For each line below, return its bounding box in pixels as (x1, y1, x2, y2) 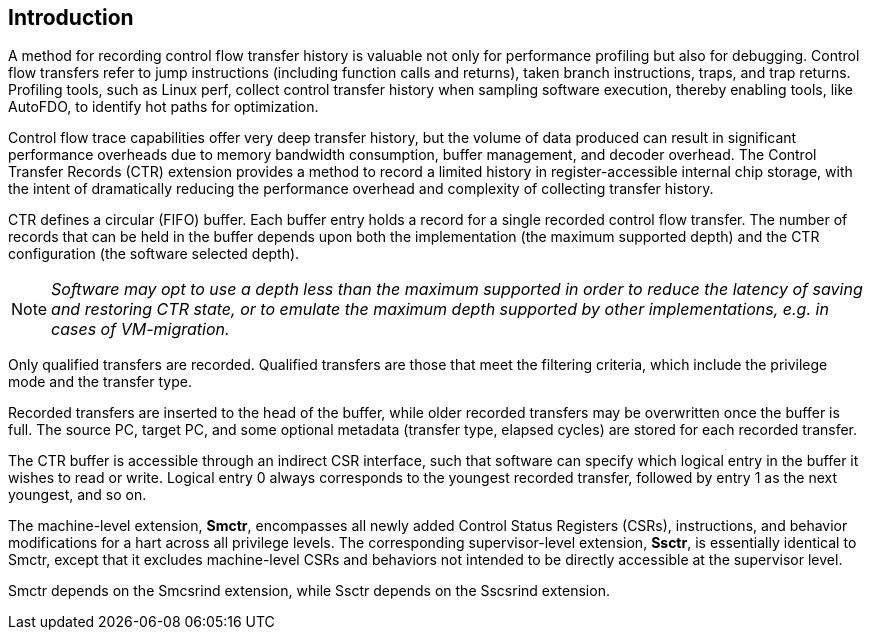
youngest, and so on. (8, 486, 147, 504)
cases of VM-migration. (51, 319, 230, 340)
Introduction (8, 5, 134, 30)
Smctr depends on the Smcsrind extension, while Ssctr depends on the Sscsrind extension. (8, 582, 610, 600)
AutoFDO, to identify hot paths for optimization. (8, 98, 319, 116)
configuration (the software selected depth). (8, 245, 300, 263)
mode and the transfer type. (8, 373, 192, 391)
